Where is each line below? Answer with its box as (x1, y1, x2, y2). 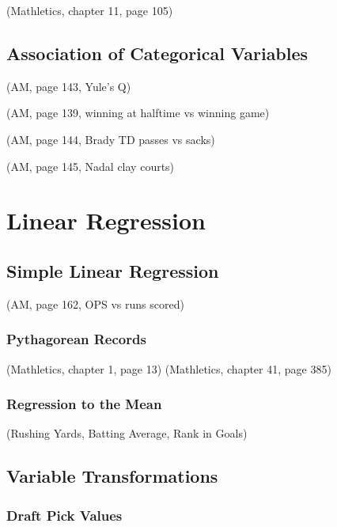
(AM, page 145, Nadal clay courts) (6, 157, 175, 174)
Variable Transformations (6, 464, 218, 488)
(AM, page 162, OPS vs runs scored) (6, 295, 184, 312)
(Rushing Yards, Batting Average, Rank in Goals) (6, 425, 248, 442)
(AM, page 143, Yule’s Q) (6, 78, 131, 94)
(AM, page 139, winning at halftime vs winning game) (6, 104, 270, 121)
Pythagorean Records (6, 329, 146, 349)
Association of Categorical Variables (6, 40, 309, 65)
